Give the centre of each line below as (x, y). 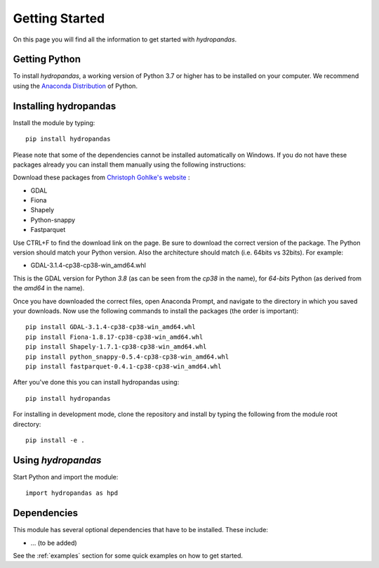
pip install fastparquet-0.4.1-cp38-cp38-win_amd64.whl (124, 366)
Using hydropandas (57, 460)
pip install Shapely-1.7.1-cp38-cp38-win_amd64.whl (116, 347)
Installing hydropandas (65, 106)
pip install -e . (55, 440)
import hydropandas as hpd (72, 493)
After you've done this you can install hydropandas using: (96, 382)
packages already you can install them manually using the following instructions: (129, 164)
